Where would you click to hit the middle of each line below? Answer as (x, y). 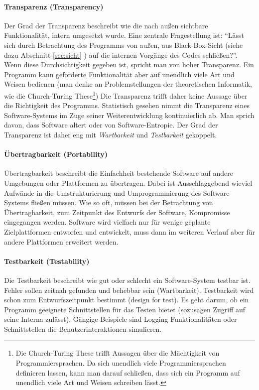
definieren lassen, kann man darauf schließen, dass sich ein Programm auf (128, 372)
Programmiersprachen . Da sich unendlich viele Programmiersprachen (121, 363)
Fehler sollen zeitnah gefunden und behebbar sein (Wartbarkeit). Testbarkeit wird (129, 290)
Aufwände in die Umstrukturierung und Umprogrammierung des (103, 193)
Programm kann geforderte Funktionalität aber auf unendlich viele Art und (119, 74)
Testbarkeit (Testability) (47, 261)
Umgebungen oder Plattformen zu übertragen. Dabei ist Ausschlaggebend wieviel (128, 183)
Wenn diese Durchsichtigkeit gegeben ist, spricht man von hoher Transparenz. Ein (129, 65)
